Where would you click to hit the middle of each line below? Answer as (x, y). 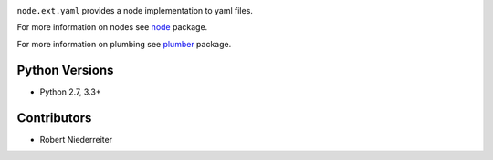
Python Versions (65, 70)
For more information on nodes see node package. (112, 27)
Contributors (54, 118)
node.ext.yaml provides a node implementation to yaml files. (135, 10)
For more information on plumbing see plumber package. (124, 44)
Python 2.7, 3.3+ (70, 92)
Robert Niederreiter (76, 139)
